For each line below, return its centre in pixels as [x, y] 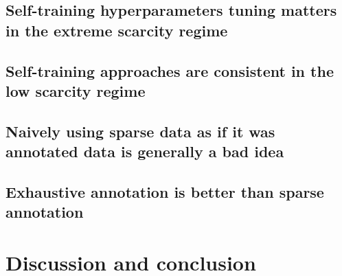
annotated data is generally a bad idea [145, 151]
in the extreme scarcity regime [117, 30]
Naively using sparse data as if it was [140, 131]
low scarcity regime [76, 90]
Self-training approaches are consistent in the [170, 70]
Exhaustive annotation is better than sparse [165, 191]
